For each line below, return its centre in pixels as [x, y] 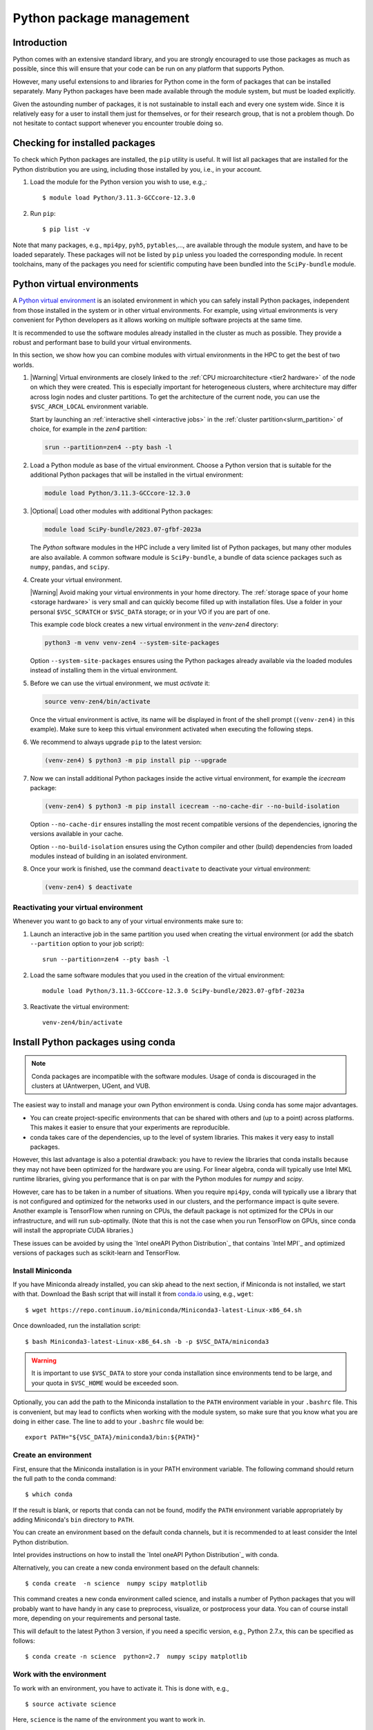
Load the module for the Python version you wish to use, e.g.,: [118, 182]
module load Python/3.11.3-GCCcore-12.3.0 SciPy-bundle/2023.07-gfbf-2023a [173, 991]
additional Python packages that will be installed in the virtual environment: [137, 475]
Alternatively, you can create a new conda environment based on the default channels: [136, 1567]
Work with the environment [59, 1675]
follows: [24, 1641]
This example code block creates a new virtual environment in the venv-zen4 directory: [154, 625]
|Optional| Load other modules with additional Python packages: [122, 511]
